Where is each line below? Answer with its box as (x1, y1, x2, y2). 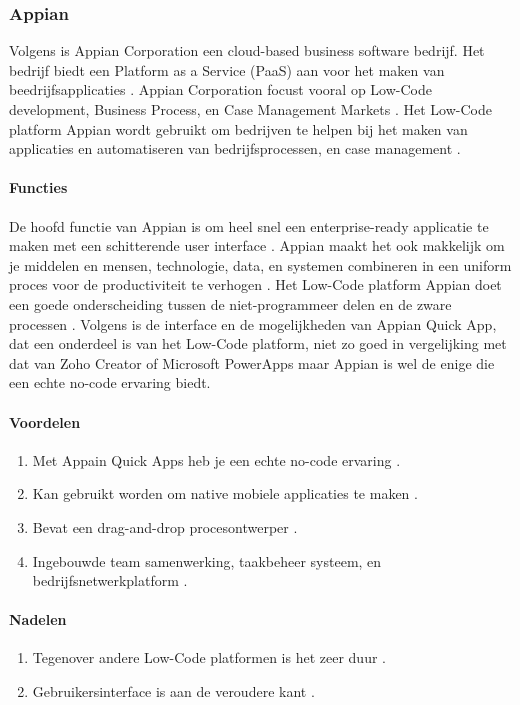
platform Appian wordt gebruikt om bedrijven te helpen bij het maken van (9, 118, 468, 139)
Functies (9, 177, 68, 198)
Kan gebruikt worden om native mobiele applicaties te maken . (32, 483, 418, 504)
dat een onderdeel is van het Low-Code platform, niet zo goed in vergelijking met (9, 333, 507, 354)
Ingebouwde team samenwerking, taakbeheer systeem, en (32, 550, 382, 571)
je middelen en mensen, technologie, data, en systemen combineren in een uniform (9, 254, 512, 275)
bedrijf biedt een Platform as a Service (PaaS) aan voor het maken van (9, 59, 445, 80)
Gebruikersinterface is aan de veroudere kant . (32, 681, 315, 702)
